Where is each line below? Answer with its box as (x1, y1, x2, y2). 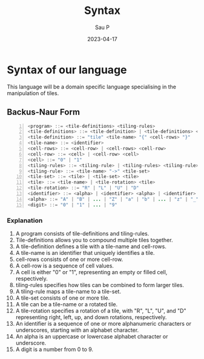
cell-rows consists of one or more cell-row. (15, 255, 123, 263)
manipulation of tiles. (7, 89, 59, 97)
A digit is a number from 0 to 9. (15, 346, 93, 353)
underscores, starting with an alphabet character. (15, 326, 139, 334)
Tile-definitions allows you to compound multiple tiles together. (15, 236, 173, 243)
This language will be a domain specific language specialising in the (7, 83, 177, 90)
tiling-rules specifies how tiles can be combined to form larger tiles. (15, 281, 184, 288)
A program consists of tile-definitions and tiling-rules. (15, 229, 150, 237)
